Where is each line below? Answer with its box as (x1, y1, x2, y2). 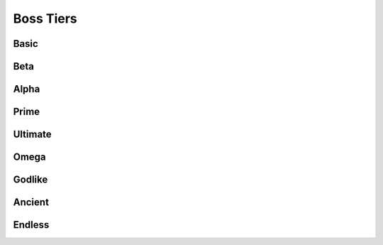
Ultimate (13, 129, 52, 141)
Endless (13, 219, 50, 231)
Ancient (13, 196, 50, 209)
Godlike (13, 174, 48, 186)
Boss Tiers (13, 11, 77, 26)
